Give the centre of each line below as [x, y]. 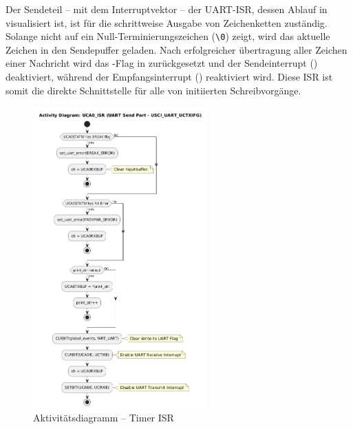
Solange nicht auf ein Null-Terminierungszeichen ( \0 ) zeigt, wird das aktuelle [168, 36]
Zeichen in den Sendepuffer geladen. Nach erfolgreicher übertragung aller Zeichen [176, 49]
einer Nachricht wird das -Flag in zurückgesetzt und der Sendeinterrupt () [162, 63]
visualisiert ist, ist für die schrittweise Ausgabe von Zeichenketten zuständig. [167, 22]
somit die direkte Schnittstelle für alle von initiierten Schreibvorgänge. [153, 90]
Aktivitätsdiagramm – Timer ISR [104, 418]
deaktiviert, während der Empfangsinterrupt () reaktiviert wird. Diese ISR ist [169, 77]
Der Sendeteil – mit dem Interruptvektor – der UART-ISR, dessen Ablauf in [167, 9]
